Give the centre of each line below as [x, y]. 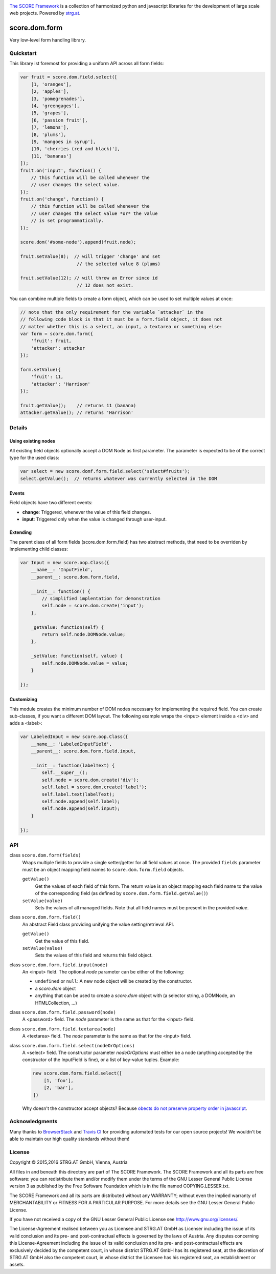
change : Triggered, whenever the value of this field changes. [87, 512]
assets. [17, 1265]
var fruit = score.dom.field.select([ [69, 77]
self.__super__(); [65, 773]
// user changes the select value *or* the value [94, 213]
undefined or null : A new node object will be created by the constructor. [114, 981]
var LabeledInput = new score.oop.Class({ [74, 737]
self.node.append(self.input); [81, 809]
